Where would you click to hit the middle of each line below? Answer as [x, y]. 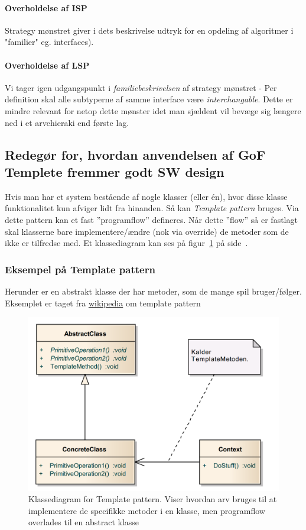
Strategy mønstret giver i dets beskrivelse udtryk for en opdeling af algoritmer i [149, 30]
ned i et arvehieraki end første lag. [67, 122]
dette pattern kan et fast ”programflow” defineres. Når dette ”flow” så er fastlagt [151, 219]
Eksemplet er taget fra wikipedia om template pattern [103, 303]
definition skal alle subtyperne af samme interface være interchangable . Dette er [149, 99]
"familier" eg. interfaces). [49, 42]
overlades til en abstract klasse [84, 522]
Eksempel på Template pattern [80, 269]
